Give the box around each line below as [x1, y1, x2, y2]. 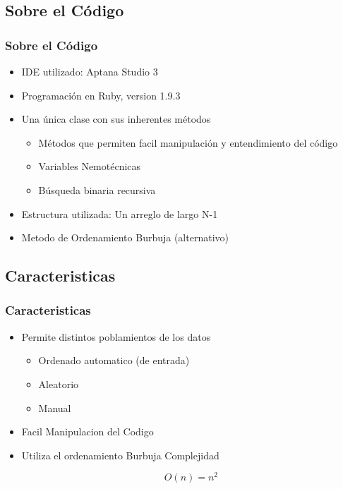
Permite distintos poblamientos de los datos [21, 329, 211, 344]
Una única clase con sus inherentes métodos [21, 111, 211, 126]
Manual [38, 400, 71, 415]
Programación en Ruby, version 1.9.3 [21, 87, 181, 102]
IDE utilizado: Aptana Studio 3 [21, 64, 158, 78]
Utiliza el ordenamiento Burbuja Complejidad [21, 447, 219, 462]
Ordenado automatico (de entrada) [38, 353, 190, 368]
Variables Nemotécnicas [38, 159, 141, 174]
